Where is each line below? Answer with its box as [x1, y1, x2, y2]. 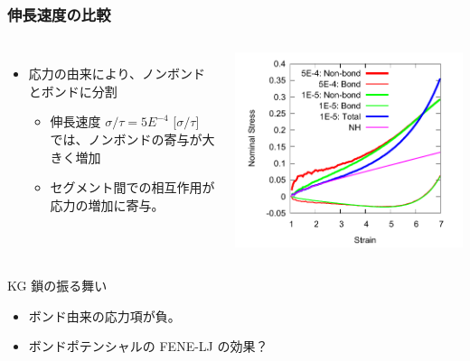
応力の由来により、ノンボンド [28, 64, 205, 83]
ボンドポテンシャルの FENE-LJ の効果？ [28, 337, 268, 356]
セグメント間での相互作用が [50, 178, 215, 197]
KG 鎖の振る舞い [7, 275, 108, 294]
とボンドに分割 [28, 81, 117, 100]
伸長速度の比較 [7, 3, 111, 25]
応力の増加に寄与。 [50, 195, 164, 214]
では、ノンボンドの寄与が [50, 130, 202, 148]
